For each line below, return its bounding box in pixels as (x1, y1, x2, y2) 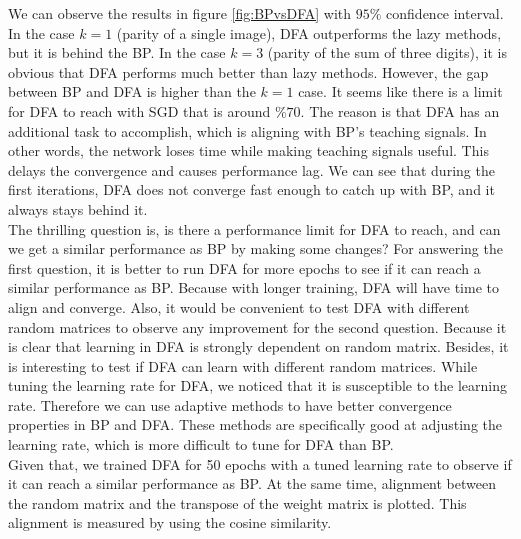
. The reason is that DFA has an (300, 100, 500, 121)
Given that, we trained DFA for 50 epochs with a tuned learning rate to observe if (8, 453, 512, 474)
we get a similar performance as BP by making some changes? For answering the (8, 238, 503, 259)
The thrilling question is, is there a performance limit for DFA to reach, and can (8, 218, 501, 239)
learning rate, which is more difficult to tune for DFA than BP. (8, 434, 394, 455)
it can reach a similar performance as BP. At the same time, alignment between (8, 473, 496, 494)
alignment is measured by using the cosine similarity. (8, 512, 332, 533)
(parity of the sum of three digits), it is (267, 42, 507, 63)
